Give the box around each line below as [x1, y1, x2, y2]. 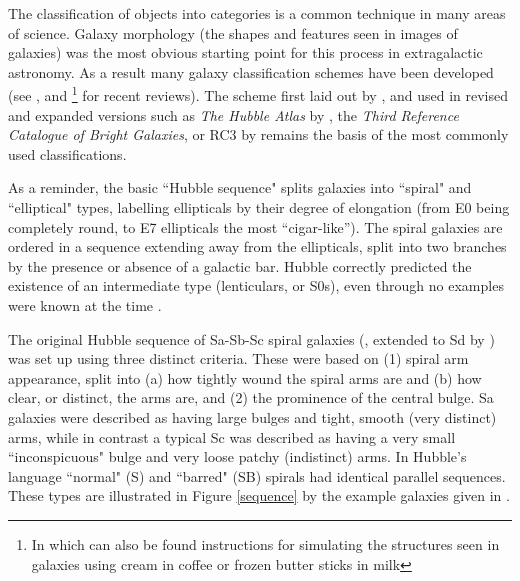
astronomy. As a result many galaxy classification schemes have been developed [8, 61, 494, 82]
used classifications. [8, 143, 127, 164]
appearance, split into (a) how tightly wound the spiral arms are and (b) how [8, 367, 482, 388]
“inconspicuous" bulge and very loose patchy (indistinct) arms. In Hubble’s [8, 446, 467, 467]
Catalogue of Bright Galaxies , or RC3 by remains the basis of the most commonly [8, 124, 509, 145]
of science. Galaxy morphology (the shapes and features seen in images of [8, 22, 458, 43]
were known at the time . [8, 294, 162, 315]
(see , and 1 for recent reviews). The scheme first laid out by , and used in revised [8, 82, 508, 106]
